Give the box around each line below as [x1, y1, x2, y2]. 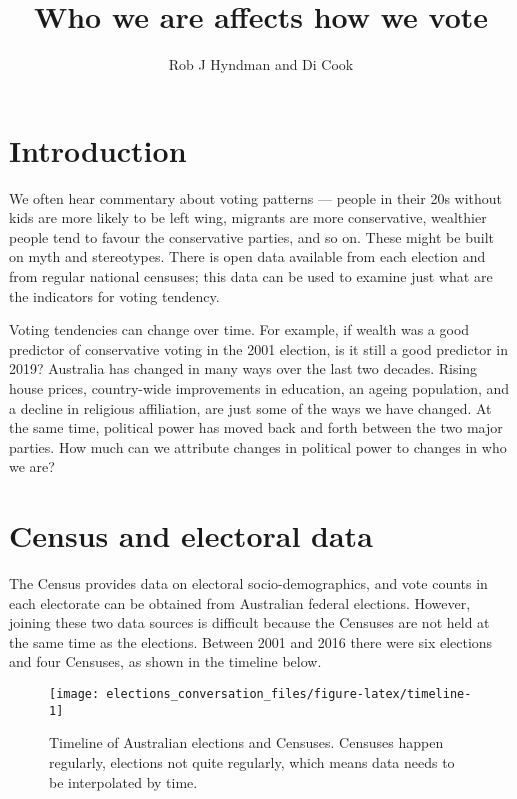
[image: [49, 687, 100, 702]
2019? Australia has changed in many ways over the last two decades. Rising [9, 358, 478, 379]
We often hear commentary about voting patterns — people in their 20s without [9, 187, 503, 208]
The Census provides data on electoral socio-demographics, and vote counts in [9, 573, 488, 594]
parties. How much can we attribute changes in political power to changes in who [9, 436, 507, 457]
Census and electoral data [9, 515, 373, 556]
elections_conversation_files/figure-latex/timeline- [106, 687, 472, 702]
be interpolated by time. [49, 771, 198, 792]
